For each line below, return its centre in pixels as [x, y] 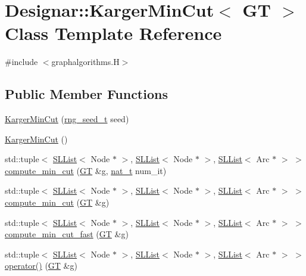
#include [21, 62]
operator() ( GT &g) [41, 266]
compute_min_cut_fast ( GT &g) [67, 234]
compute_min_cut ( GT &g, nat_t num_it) [86, 170]
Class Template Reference [113, 33]
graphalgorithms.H [85, 62]
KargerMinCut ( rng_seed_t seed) [67, 119]
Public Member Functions [86, 94]
